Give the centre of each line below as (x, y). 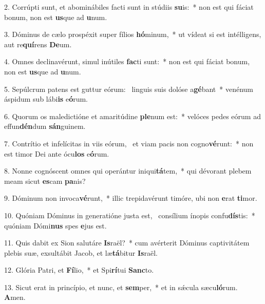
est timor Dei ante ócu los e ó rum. (57, 153)
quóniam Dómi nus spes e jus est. (55, 225)
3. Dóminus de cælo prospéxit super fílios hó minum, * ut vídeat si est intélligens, (133, 34)
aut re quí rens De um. (38, 44)
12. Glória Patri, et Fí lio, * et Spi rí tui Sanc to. (79, 270)
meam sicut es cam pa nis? (45, 180)
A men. (15, 297)
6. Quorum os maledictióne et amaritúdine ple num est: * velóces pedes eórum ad (132, 116)
